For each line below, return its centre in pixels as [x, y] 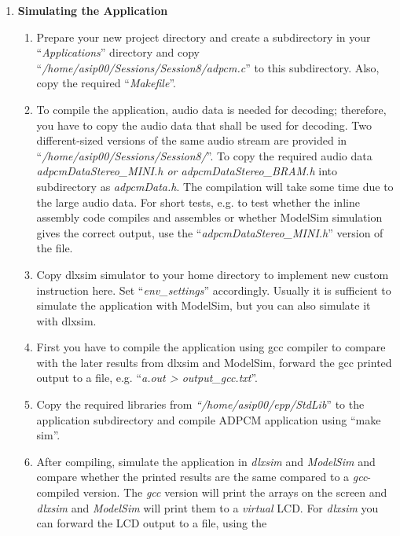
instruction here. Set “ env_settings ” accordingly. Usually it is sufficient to [214, 290]
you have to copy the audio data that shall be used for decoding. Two [204, 125]
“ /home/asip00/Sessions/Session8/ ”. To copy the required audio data [204, 155]
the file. [55, 248]
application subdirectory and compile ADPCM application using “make [209, 419]
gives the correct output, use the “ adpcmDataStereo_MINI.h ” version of [210, 232]
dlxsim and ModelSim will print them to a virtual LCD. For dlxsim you [207, 507]
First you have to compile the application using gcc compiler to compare [211, 347]
